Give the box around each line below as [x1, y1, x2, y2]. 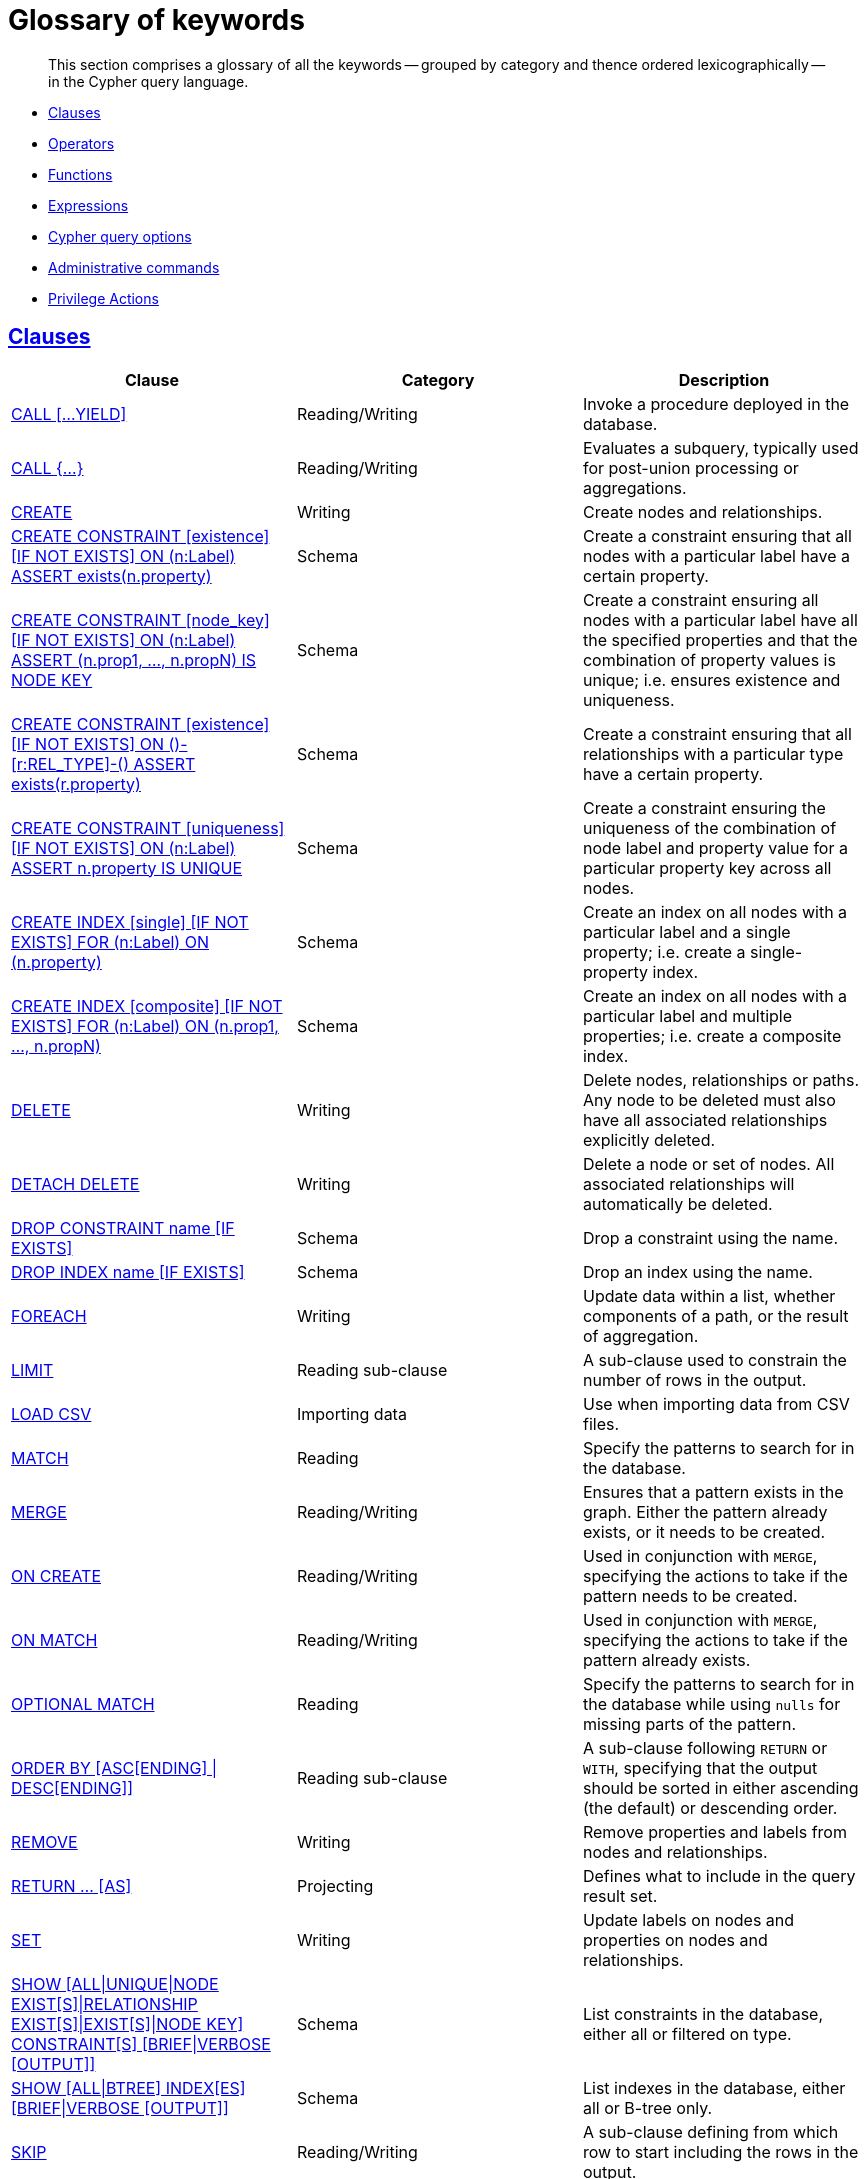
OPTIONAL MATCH [11, 1693, 155, 1714]
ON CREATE [11, 1565, 102, 1586]
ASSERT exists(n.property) [11, 565, 212, 586]
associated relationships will [582, 1173, 795, 1194]
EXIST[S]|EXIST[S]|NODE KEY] [11, 2013, 244, 2034]
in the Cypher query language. [48, 72, 249, 90]
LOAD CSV [11, 1403, 92, 1424]
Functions [48, 165, 113, 183]
